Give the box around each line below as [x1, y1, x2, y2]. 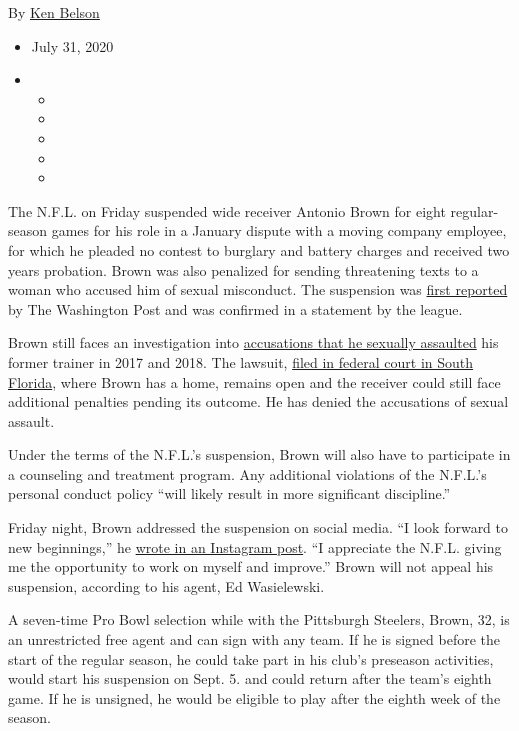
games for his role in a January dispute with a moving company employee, [51, 220, 507, 241]
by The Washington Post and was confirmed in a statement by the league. [8, 298, 463, 319]
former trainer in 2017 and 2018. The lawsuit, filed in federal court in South [8, 351, 474, 372]
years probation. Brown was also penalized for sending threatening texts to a [8, 259, 479, 280]
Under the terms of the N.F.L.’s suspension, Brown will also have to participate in [8, 444, 511, 465]
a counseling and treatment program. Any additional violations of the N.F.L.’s [8, 463, 487, 484]
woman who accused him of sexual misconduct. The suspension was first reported [8, 279, 508, 300]
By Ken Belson [8, 2, 100, 22]
